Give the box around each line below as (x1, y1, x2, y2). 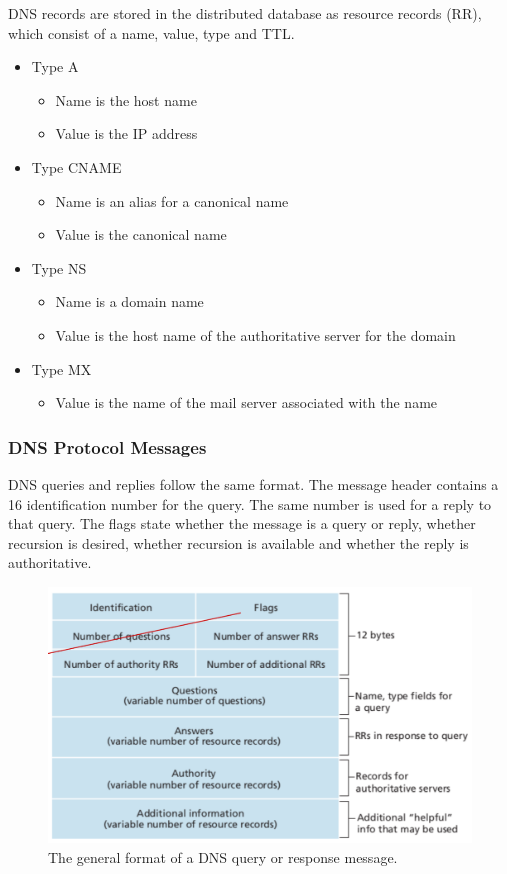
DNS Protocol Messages (8, 434, 207, 459)
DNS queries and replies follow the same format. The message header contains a (8, 473, 499, 494)
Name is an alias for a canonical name (55, 190, 289, 211)
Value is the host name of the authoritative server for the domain (55, 324, 456, 345)
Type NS (31, 257, 87, 278)
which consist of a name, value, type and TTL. (8, 22, 295, 43)
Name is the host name (55, 89, 197, 110)
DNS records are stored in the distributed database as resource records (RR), (8, 3, 482, 23)
